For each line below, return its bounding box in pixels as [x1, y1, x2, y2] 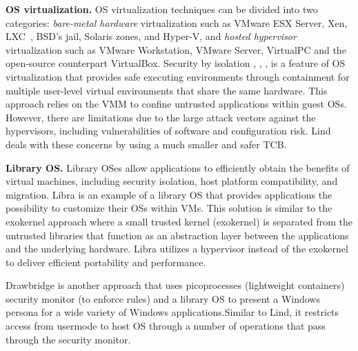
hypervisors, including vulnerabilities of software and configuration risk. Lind [6, 123, 331, 138]
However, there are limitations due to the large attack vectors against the [6, 110, 316, 124]
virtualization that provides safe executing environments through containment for [6, 69, 350, 83]
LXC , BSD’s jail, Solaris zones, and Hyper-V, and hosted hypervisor [6, 29, 297, 43]
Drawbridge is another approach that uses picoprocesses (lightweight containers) [6, 278, 345, 292]
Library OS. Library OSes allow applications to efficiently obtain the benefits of [6, 160, 350, 174]
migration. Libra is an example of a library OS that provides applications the [6, 187, 332, 201]
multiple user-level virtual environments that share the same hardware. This [6, 83, 328, 97]
